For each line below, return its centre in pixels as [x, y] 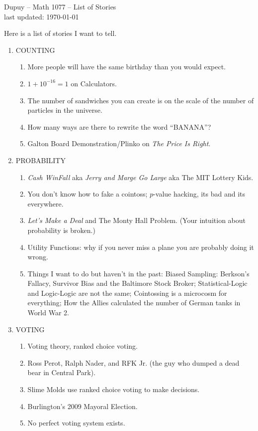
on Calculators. [94, 83]
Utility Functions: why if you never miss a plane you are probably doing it [141, 247]
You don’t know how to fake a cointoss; [87, 194]
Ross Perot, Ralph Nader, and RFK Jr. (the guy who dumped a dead [133, 362]
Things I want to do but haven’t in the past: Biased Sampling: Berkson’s [138, 273]
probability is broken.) [61, 230]
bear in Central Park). [62, 372]
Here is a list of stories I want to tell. [60, 33]
